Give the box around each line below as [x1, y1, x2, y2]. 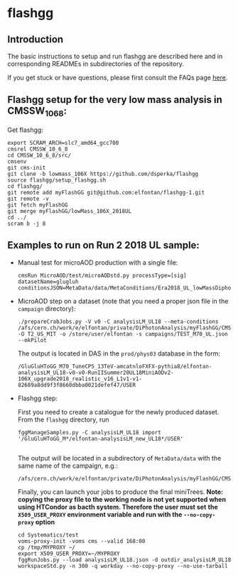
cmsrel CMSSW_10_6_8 [7, 145, 69, 153]
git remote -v [7, 195, 50, 202]
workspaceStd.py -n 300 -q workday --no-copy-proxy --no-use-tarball [17, 562, 229, 569]
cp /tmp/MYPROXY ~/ [17, 544, 76, 551]
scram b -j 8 [7, 220, 46, 227]
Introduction [7, 33, 64, 45]
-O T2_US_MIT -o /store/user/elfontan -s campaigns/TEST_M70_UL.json [17, 330, 229, 338]
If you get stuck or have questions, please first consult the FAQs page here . [7, 73, 228, 82]
